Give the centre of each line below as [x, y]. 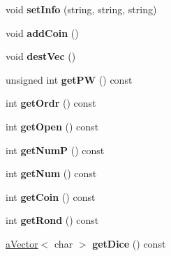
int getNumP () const [55, 150]
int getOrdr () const [51, 103]
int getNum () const [51, 173]
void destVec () [41, 56]
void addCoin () [42, 32]
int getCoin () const [51, 196]
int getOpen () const [52, 126]
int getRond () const [52, 220]
